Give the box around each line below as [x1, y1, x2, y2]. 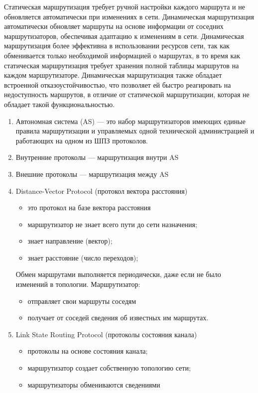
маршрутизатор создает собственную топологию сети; [27, 363, 191, 373]
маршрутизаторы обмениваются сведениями [27, 379, 160, 390]
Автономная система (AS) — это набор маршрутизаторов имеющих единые [15, 116, 246, 126]
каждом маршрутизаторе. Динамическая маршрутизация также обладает [4, 70, 222, 80]
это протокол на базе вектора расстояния [27, 202, 151, 213]
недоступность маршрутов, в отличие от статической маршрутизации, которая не [4, 89, 250, 100]
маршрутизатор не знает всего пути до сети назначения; [27, 219, 197, 229]
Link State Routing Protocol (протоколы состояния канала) [15, 329, 197, 339]
